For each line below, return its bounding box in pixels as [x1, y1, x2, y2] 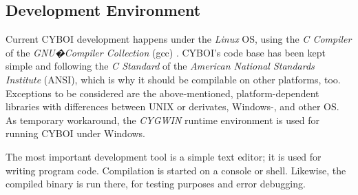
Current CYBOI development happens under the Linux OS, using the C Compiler [6, 32, 352, 46]
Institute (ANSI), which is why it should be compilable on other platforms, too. [6, 72, 341, 86]
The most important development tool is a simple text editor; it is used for [6, 149, 322, 163]
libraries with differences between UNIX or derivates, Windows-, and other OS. [6, 99, 339, 114]
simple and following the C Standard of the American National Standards [6, 59, 315, 73]
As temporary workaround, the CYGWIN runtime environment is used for [6, 112, 319, 127]
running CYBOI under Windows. [6, 126, 145, 141]
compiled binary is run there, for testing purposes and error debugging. [6, 176, 306, 191]
